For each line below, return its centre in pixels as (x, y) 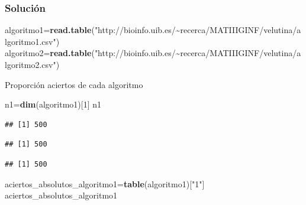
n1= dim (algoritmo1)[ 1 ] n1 (53, 104)
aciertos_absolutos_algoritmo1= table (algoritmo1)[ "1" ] (105, 183)
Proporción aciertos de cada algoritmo (74, 84)
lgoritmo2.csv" (30, 64)
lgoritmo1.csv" (30, 41)
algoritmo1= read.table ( (50, 30)
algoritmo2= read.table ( (50, 53)
